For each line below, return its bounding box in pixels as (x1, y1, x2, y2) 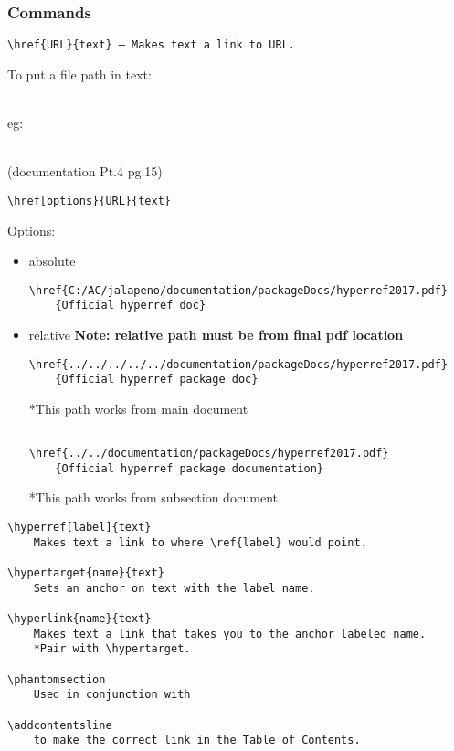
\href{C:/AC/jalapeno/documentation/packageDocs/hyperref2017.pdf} (28, 283, 448, 297)
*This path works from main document (28, 398, 248, 418)
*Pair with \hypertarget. (33, 642, 191, 656)
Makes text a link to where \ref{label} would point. (33, 535, 367, 549)
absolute (28, 251, 76, 270)
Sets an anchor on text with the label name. (33, 581, 315, 595)
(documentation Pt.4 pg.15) (7, 162, 163, 181)
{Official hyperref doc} (55, 299, 206, 312)
